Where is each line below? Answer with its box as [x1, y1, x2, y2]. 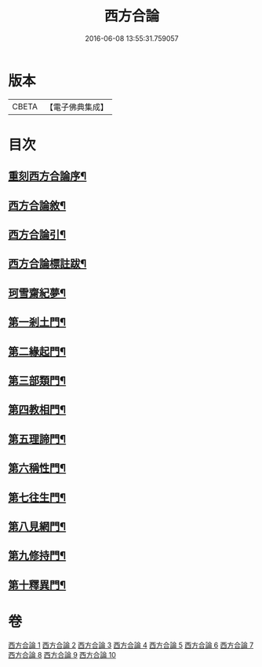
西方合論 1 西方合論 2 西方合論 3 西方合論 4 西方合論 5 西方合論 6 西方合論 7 [8, 640, 254, 650]
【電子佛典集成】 [45, 101, 108, 112]
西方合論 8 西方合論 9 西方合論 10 [8, 650, 116, 659]
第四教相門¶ [8, 403, 67, 417]
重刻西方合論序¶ [8, 170, 87, 183]
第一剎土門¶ [8, 315, 67, 329]
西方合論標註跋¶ [8, 257, 87, 271]
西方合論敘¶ [8, 198, 67, 212]
